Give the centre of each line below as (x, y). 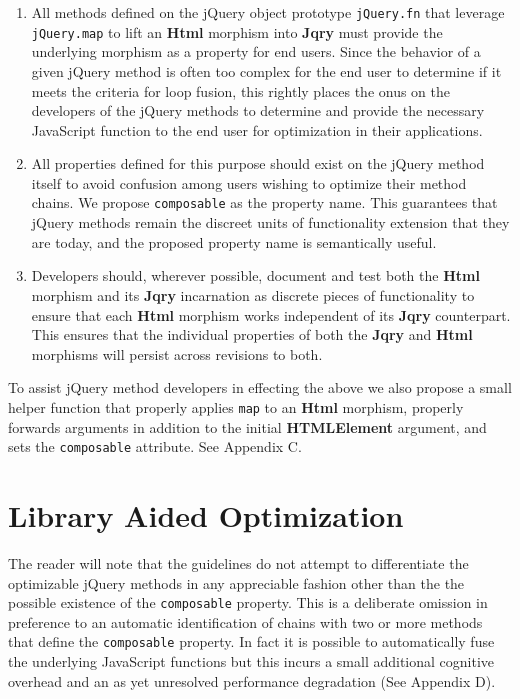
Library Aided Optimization (206, 514)
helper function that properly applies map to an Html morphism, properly (236, 406)
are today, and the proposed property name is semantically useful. (234, 241)
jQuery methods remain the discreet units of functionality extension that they (270, 222)
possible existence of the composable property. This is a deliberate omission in (248, 602)
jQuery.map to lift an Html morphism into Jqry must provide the (237, 31)
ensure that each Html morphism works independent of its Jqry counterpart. (271, 314)
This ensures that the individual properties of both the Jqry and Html (252, 334)
